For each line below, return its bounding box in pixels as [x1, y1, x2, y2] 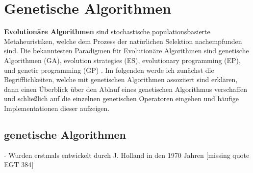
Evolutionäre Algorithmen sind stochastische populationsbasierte [4, 26, 210, 37]
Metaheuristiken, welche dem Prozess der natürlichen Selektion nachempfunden [4, 36, 242, 46]
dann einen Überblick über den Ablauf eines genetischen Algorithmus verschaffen [4, 84, 247, 94]
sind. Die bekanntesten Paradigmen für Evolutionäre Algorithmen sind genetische [4, 45, 249, 56]
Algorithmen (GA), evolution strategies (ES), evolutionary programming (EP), [4, 55, 241, 65]
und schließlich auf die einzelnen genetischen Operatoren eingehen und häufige [4, 93, 239, 104]
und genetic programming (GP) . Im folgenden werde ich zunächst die [4, 65, 214, 75]
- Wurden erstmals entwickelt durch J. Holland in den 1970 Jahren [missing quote [4, 150, 250, 160]
